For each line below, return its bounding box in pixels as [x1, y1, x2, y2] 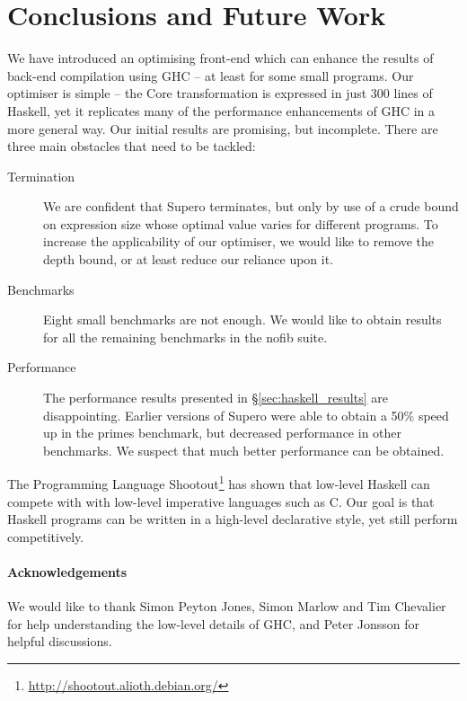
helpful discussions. [7, 632, 112, 651]
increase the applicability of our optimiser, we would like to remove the [43, 232, 435, 251]
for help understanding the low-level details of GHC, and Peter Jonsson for [7, 614, 420, 633]
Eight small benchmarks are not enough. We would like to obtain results [43, 310, 442, 329]
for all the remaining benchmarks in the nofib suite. [43, 327, 328, 346]
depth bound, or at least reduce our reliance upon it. [43, 250, 334, 269]
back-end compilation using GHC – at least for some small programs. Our [7, 66, 414, 84]
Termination [7, 166, 75, 185]
